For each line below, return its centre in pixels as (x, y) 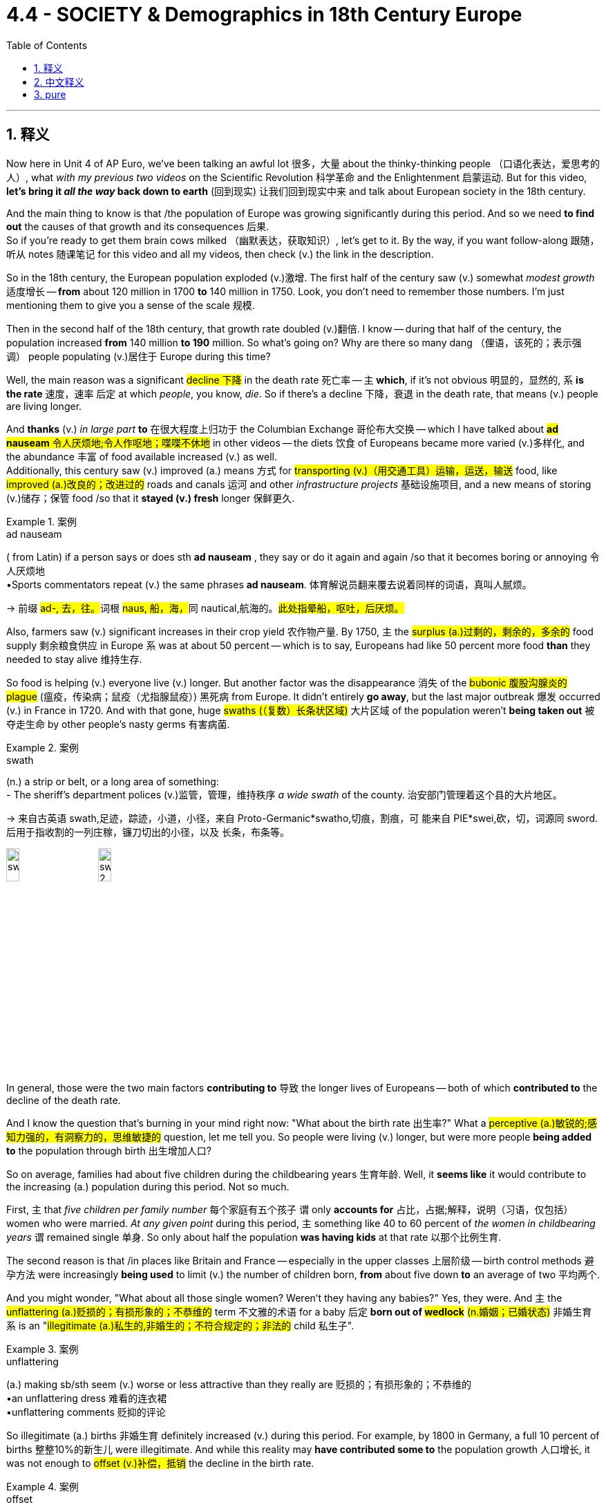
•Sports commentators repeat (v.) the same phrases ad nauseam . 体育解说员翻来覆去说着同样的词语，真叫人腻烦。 (269, 584)
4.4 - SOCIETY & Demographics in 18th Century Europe (264, 15)
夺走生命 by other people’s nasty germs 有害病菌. (118, 724)
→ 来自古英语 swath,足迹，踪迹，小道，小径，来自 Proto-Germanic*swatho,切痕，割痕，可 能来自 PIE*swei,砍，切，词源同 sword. (302, 818)
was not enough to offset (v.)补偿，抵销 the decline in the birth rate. (160, 1463)
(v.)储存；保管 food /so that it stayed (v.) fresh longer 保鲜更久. (151, 498)
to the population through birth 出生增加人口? (109, 1151)
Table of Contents (47, 45)
